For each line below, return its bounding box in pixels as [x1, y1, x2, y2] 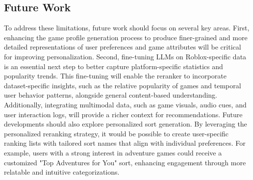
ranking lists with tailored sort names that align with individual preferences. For [4, 138, 246, 148]
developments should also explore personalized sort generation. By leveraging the [4, 119, 247, 129]
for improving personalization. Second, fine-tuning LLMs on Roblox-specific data [4, 51, 247, 61]
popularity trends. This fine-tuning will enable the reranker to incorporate [4, 71, 227, 81]
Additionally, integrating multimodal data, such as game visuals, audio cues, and [4, 99, 247, 109]
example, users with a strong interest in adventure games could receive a [4, 147, 222, 157]
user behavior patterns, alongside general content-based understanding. [4, 90, 218, 100]
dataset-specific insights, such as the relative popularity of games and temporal [4, 80, 241, 90]
